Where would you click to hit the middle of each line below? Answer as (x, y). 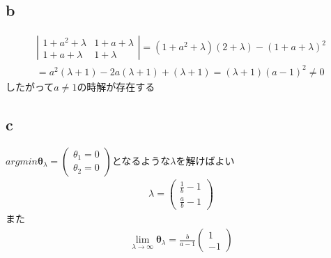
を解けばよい (205, 160)
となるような (141, 160)
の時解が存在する (116, 86)
